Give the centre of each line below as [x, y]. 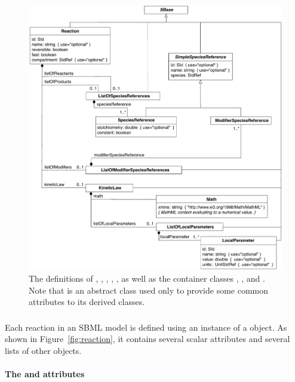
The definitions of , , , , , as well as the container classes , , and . [147, 278]
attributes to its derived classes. [87, 302]
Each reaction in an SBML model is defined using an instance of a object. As [146, 327]
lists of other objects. [43, 350]
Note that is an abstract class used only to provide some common [149, 290]
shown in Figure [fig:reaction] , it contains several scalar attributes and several [147, 339]
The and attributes [45, 374]
